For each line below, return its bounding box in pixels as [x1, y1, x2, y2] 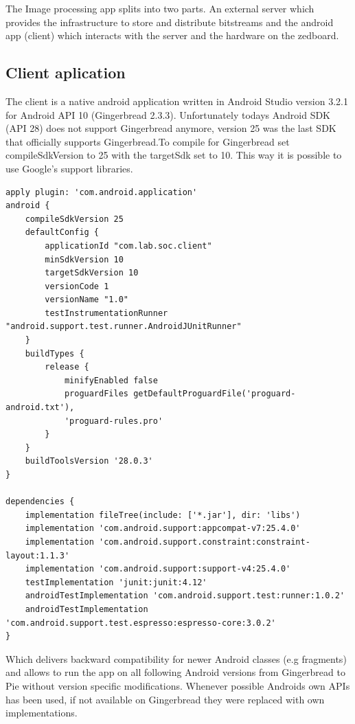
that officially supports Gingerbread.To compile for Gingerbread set [5, 134, 290, 148]
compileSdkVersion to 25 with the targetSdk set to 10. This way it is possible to [5, 148, 342, 162]
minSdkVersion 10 [45, 254, 124, 264]
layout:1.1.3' [5, 550, 70, 561]
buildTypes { [25, 348, 84, 359]
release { [45, 362, 89, 372]
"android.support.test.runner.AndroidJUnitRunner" [5, 321, 242, 332]
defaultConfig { [25, 227, 100, 238]
